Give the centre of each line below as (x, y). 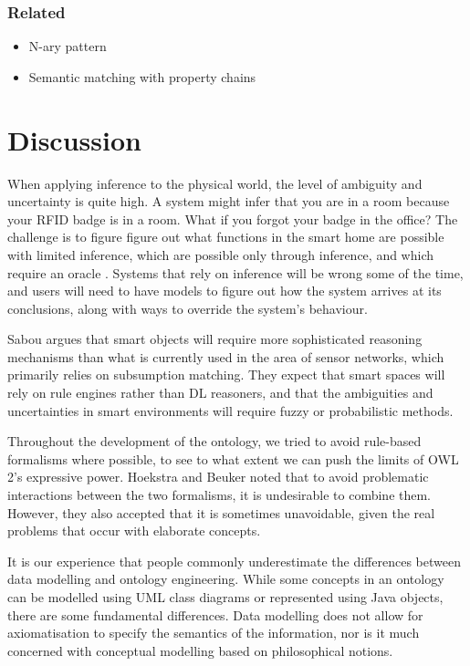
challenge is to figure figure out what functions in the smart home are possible (226, 237)
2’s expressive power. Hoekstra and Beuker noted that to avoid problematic (218, 477)
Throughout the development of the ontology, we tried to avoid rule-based (214, 441)
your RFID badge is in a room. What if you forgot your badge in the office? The (233, 219)
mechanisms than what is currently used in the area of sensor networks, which (226, 356)
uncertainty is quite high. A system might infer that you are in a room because (229, 201)
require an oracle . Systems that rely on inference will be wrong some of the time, (235, 272)
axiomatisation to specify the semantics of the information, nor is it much (214, 633)
